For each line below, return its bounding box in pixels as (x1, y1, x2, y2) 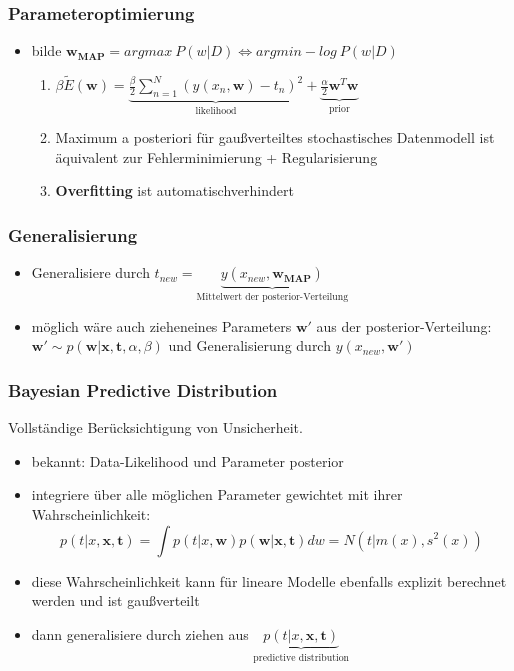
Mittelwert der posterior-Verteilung (196, 292, 349, 303)
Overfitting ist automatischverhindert (55, 180, 294, 201)
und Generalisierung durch (168, 335, 331, 356)
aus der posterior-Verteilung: (316, 315, 492, 336)
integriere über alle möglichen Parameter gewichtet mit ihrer (31, 484, 403, 505)
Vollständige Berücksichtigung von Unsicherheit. (8, 417, 303, 438)
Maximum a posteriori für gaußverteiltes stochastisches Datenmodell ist (55, 127, 495, 148)
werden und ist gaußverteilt (31, 590, 200, 611)
